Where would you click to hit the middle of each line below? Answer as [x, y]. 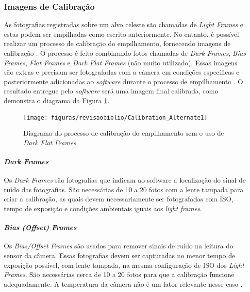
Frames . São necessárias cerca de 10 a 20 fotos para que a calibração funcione [119, 274]
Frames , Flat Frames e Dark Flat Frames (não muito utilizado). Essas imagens [121, 62]
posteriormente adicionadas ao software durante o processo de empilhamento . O [124, 81]
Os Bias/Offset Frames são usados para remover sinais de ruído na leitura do [118, 246]
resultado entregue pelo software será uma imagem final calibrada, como [111, 91]
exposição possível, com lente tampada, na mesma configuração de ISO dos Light [124, 265]
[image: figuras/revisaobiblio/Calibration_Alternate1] [116, 117]
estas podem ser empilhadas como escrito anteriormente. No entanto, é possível [122, 34]
